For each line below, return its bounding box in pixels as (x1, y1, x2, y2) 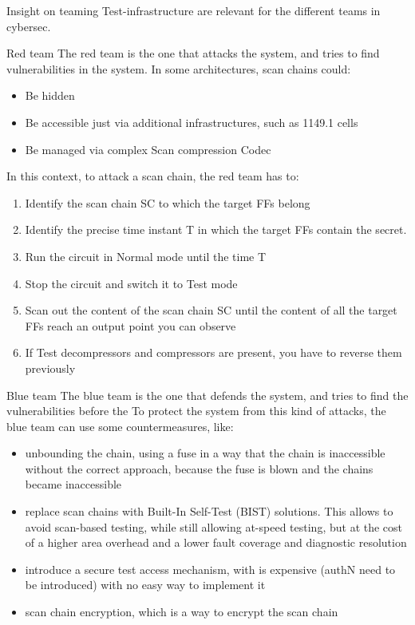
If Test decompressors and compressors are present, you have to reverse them (25, 344, 402, 361)
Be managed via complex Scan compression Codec (25, 140, 271, 157)
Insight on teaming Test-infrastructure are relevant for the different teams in (6, 2, 381, 18)
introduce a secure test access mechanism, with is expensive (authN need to (25, 560, 396, 577)
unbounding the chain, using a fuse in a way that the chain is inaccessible (25, 445, 385, 461)
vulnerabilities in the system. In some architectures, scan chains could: (6, 60, 351, 77)
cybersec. (6, 18, 51, 34)
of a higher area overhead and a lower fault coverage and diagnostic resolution (25, 534, 407, 551)
